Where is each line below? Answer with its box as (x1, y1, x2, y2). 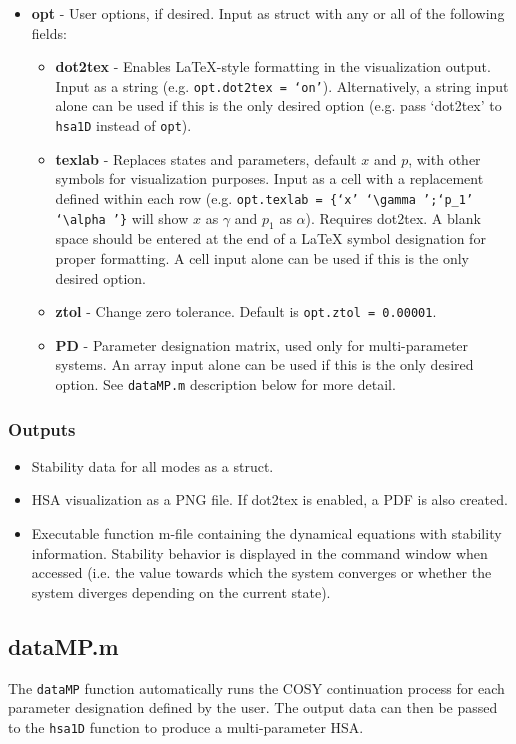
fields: (31, 22, 67, 43)
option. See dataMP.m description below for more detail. (55, 373, 396, 394)
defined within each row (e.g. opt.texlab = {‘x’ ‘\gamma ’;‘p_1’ (55, 187, 474, 208)
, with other (408, 148, 481, 169)
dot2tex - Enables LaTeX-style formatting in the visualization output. (55, 56, 491, 77)
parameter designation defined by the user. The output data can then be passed (8, 697, 498, 718)
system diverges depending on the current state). (31, 581, 331, 602)
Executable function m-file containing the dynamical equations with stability (31, 523, 502, 544)
